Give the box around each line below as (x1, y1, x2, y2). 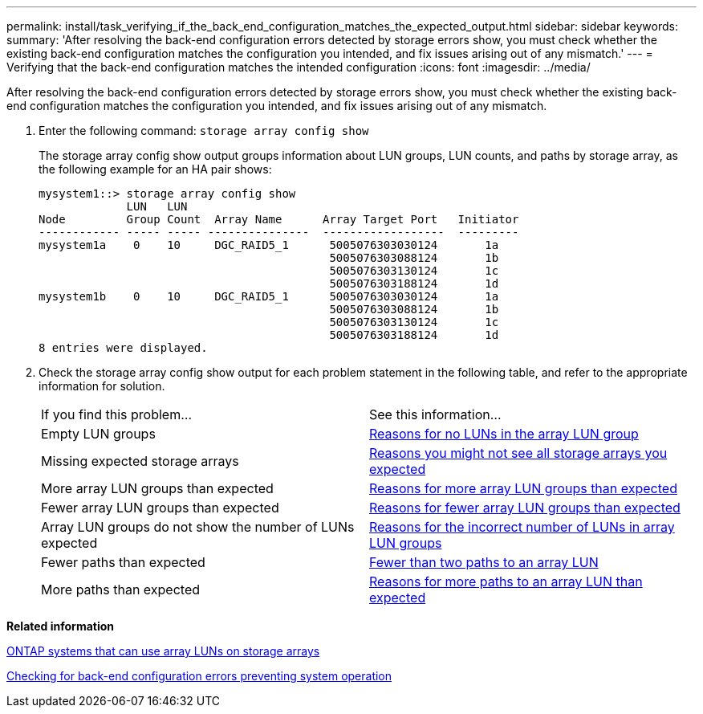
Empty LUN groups (41, 426, 156, 442)
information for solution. (39, 379, 165, 393)
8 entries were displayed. (39, 341, 208, 354)
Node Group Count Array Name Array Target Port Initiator (39, 213, 519, 226)
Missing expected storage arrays (41, 453, 239, 469)
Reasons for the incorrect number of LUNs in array (369, 519, 675, 535)
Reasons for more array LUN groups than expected (369, 480, 677, 496)
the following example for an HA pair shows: (39, 162, 272, 176)
